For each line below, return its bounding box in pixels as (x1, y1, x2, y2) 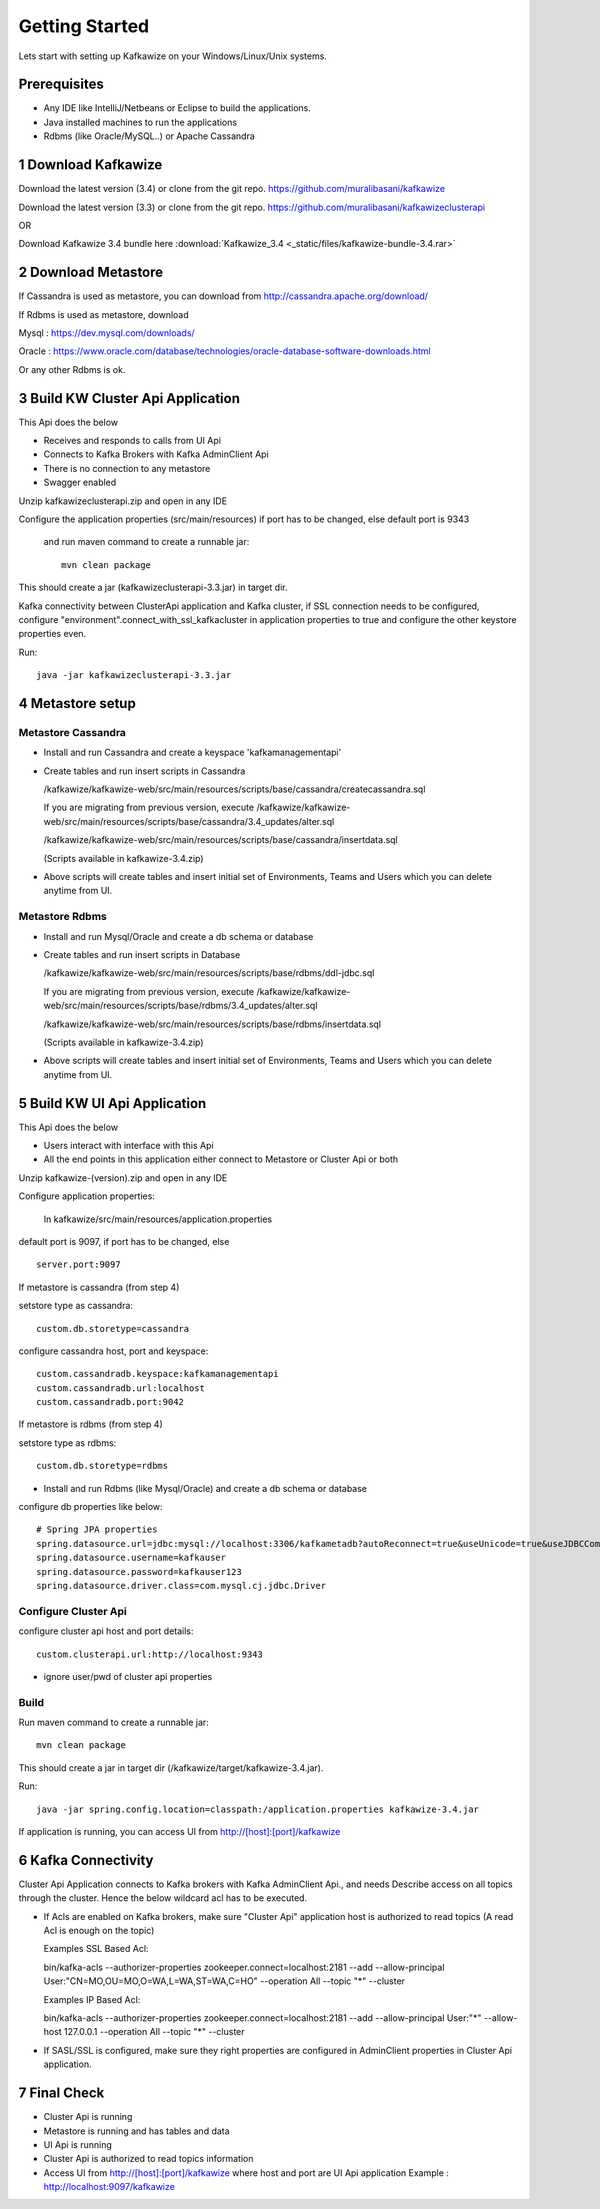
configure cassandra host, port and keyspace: (18, 1345, 209, 1357)
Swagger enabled (43, 476, 117, 489)
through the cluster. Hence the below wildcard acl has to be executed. (18, 1892, 308, 1904)
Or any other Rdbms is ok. (18, 363, 126, 375)
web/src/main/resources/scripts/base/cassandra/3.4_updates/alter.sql (43, 815, 335, 827)
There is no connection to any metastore (43, 462, 211, 474)
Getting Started (18, 15, 150, 37)
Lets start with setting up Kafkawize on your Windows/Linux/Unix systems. (18, 50, 327, 62)
